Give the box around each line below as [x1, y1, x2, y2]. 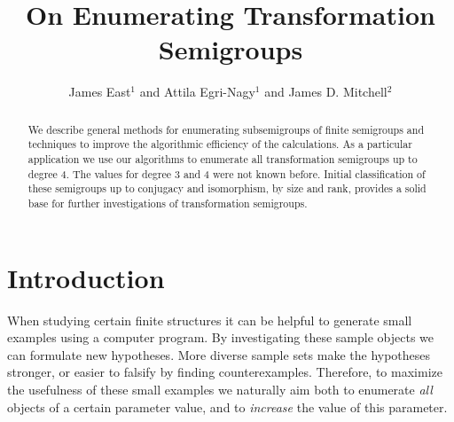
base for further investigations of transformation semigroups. [27, 195, 308, 210]
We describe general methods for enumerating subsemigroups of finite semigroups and [27, 121, 425, 137]
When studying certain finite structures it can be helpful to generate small [7, 310, 412, 329]
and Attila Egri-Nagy [139, 82, 255, 101]
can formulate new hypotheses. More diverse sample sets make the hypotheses [7, 345, 431, 363]
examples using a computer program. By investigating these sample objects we [7, 328, 434, 347]
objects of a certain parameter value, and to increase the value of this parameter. [7, 397, 448, 416]
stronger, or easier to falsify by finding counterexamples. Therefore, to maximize [7, 363, 442, 381]
